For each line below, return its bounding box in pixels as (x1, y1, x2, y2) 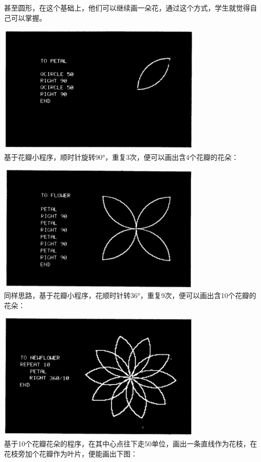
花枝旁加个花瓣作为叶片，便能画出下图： (4, 448, 138, 458)
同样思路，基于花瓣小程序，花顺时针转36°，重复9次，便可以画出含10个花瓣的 (4, 290, 256, 301)
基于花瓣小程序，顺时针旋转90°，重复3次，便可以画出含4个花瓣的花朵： (4, 151, 239, 162)
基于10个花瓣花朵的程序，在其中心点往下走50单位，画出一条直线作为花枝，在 (4, 438, 257, 449)
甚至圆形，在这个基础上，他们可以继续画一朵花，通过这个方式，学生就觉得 (4, 3, 250, 13)
